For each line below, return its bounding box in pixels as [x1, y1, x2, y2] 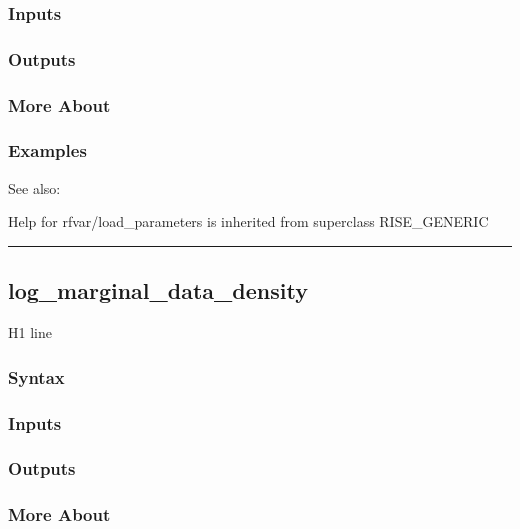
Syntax [8, 364, 65, 389]
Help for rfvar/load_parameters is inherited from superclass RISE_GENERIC [8, 211, 489, 232]
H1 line [8, 322, 52, 343]
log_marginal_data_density [8, 275, 308, 306]
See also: [8, 177, 61, 198]
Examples [8, 138, 87, 163]
